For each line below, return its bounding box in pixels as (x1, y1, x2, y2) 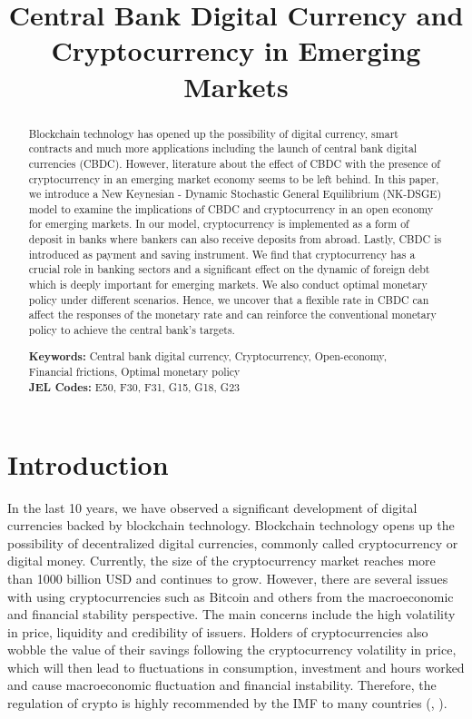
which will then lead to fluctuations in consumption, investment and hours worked (7, 657, 465, 676)
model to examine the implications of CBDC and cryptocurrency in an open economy (28, 201, 434, 216)
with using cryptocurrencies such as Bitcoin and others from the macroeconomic (7, 586, 454, 606)
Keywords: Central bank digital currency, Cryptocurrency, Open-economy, (28, 348, 387, 364)
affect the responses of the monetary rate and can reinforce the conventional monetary (28, 307, 437, 322)
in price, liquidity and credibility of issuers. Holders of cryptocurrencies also (7, 622, 428, 641)
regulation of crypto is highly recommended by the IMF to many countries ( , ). (7, 694, 447, 713)
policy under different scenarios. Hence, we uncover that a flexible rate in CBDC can (28, 291, 429, 307)
